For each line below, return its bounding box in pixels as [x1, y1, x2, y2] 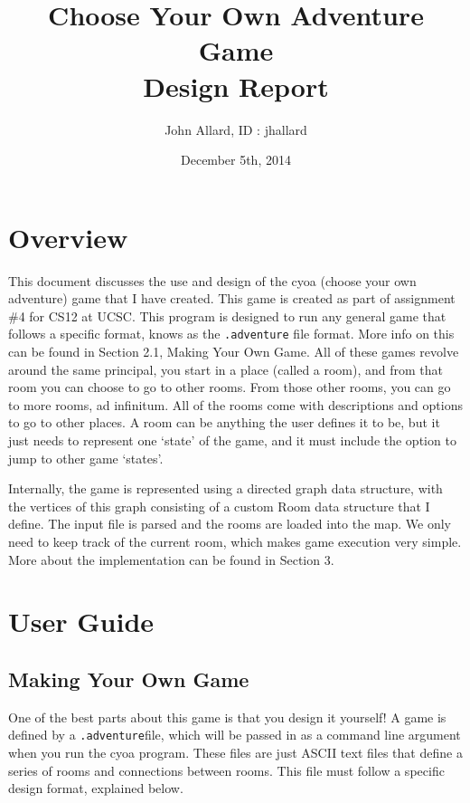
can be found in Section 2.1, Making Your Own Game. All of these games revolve [8, 342, 459, 361]
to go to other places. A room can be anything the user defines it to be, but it [8, 413, 440, 432]
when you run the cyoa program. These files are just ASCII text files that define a [8, 743, 463, 762]
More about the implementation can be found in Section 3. [8, 550, 334, 569]
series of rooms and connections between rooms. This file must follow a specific [8, 760, 445, 779]
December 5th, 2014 [181, 150, 291, 169]
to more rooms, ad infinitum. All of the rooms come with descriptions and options [8, 395, 463, 414]
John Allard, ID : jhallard [164, 119, 307, 139]
